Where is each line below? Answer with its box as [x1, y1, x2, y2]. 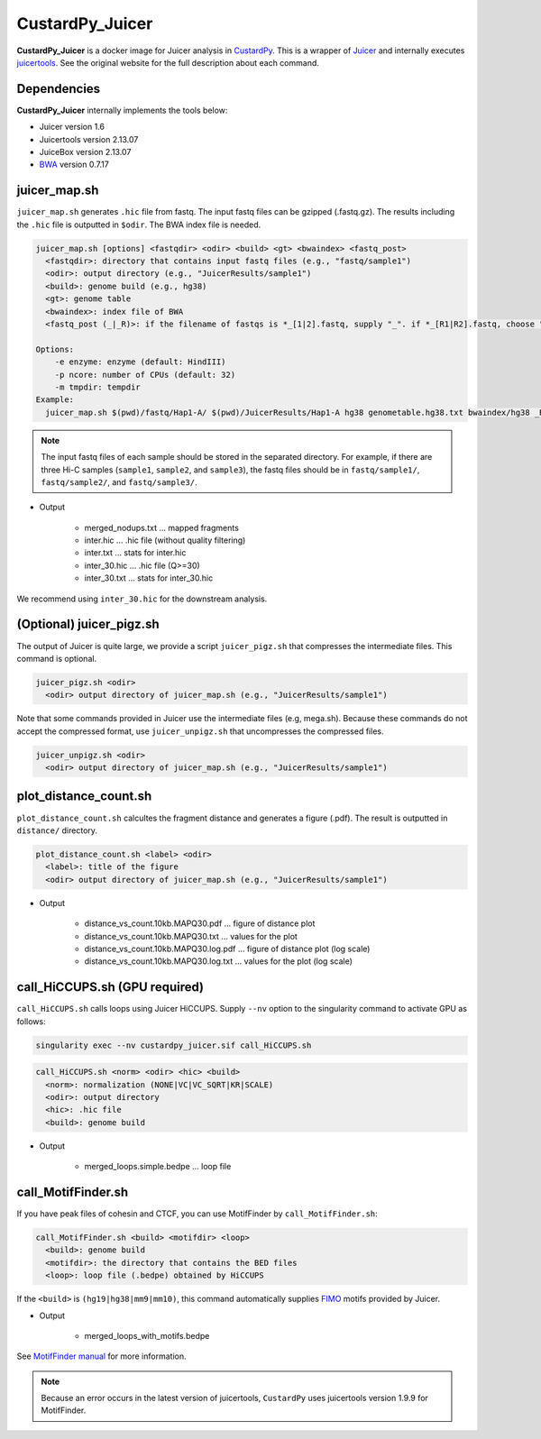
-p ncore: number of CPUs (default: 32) [54, 370, 236, 380]
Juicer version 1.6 [39, 122, 105, 133]
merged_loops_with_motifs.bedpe [84, 1330, 210, 1341]
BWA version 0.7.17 [39, 159, 110, 170]
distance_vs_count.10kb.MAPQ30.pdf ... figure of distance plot [84, 918, 316, 929]
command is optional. [16, 653, 97, 664]
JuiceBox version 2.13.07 [39, 147, 132, 158]
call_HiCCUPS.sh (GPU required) [16, 979, 205, 995]
